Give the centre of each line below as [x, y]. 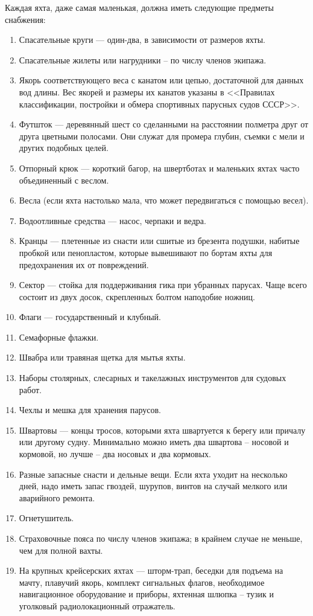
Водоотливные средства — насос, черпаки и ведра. [112, 220]
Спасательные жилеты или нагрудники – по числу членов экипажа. [143, 59]
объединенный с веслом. [64, 180]
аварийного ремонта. [57, 497]
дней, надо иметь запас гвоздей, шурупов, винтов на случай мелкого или [153, 486]
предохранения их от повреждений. [84, 264]
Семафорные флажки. [59, 337]
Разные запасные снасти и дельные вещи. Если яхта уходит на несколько [153, 474]
